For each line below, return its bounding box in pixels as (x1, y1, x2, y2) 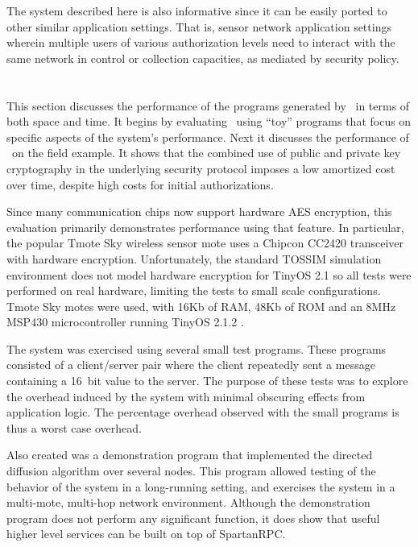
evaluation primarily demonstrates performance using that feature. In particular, (6, 218, 404, 235)
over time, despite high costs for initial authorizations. (6, 176, 274, 193)
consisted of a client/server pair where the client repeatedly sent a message (6, 356, 375, 373)
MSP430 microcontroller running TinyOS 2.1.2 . (6, 313, 244, 330)
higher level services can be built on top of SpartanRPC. (6, 525, 286, 542)
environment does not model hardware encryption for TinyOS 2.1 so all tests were (6, 266, 412, 283)
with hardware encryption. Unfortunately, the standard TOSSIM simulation (6, 250, 382, 267)
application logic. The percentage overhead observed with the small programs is (6, 404, 399, 421)
